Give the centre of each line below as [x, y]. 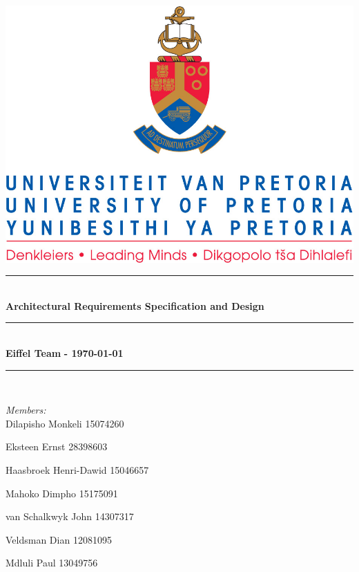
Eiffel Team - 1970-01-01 [65, 352]
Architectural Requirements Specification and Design [135, 305]
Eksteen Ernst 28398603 [57, 446]
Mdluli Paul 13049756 [52, 563]
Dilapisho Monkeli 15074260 [65, 423]
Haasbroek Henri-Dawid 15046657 [77, 469]
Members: [26, 410]
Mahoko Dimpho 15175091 [62, 493]
